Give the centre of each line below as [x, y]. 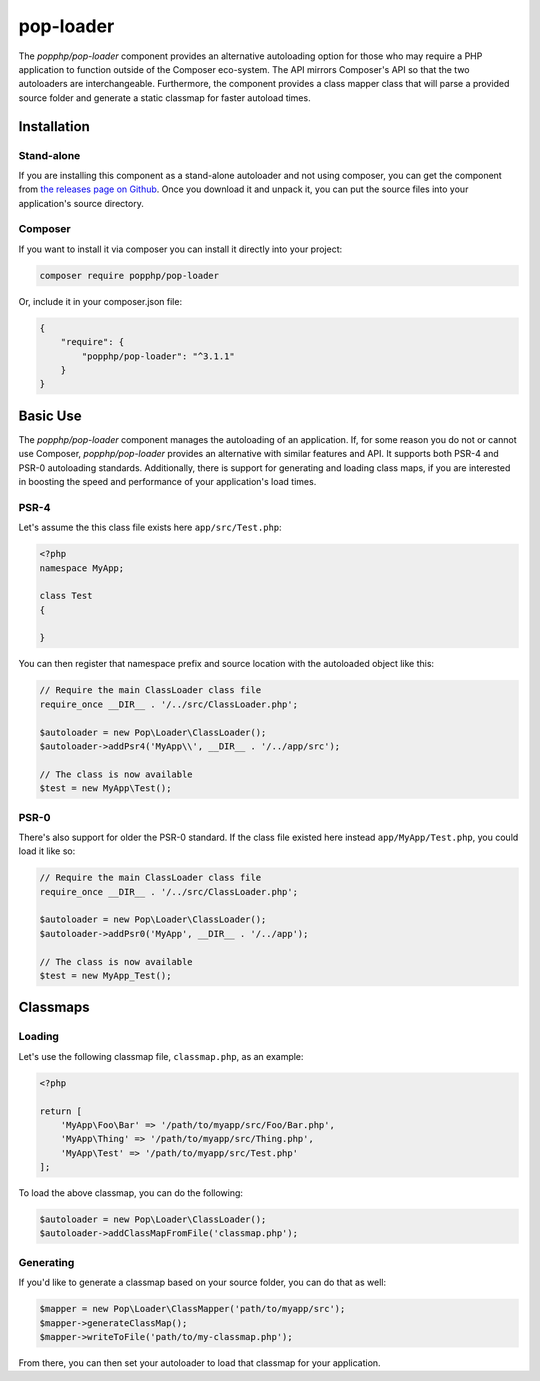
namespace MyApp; [82, 568]
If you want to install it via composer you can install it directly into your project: [180, 249]
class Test [66, 596]
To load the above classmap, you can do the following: [131, 1193]
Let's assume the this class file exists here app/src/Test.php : [150, 527]
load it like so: [47, 851]
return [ [61, 1111]
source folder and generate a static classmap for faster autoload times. [164, 97]
